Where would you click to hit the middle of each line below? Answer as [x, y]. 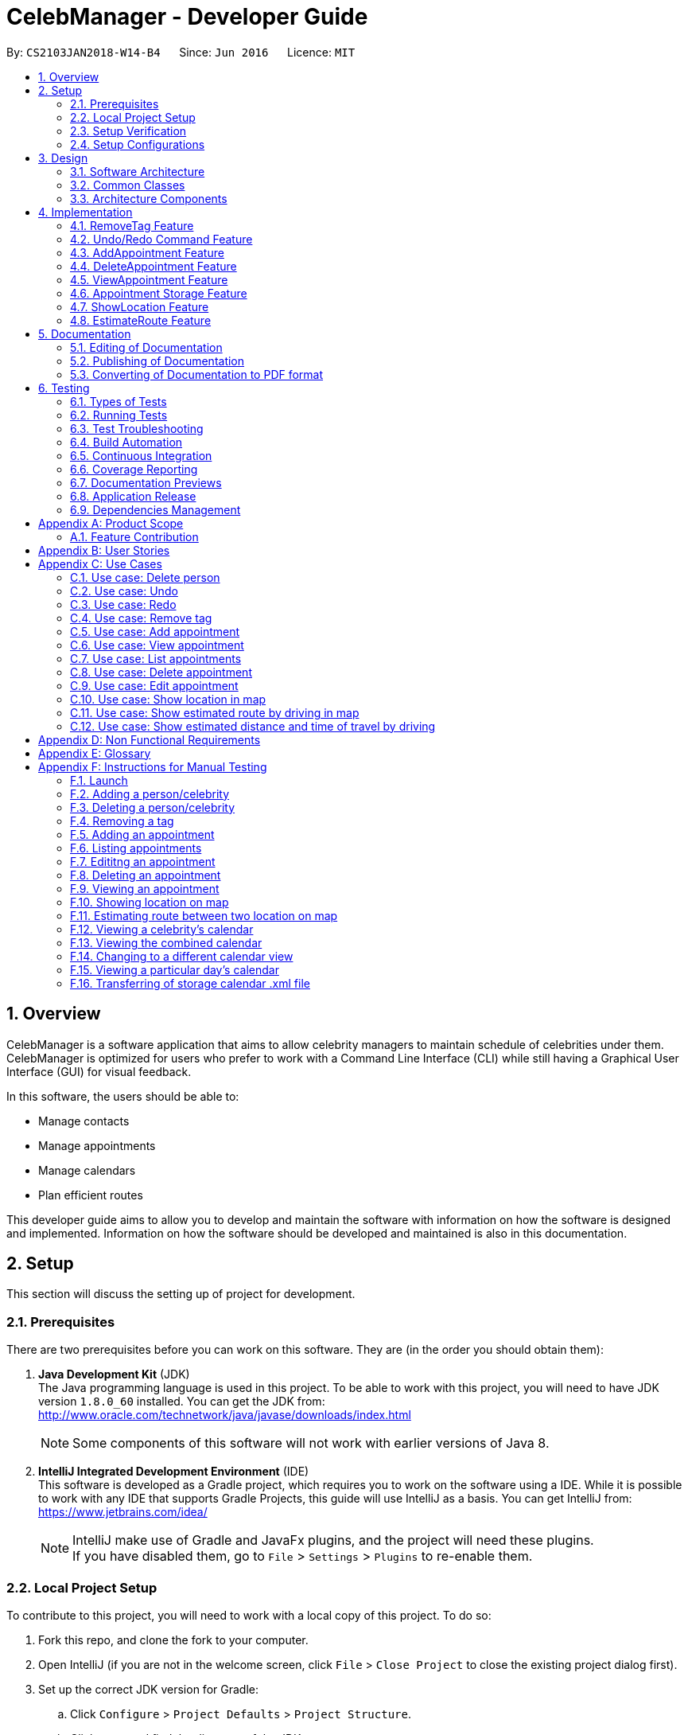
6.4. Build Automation [126, 442]
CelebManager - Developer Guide [187, 17]
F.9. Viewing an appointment [145, 888]
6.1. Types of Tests [119, 401]
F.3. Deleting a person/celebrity [153, 807]
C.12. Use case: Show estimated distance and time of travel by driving [253, 726]
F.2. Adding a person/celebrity [150, 793]
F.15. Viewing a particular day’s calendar [175, 969]
